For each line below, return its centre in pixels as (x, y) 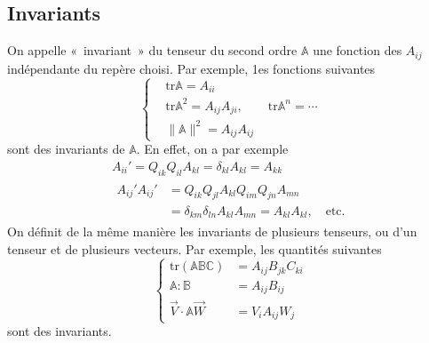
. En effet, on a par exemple (212, 149)
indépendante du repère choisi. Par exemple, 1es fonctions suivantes (191, 68)
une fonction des (357, 50)
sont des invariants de (66, 149)
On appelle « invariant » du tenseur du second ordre (152, 50)
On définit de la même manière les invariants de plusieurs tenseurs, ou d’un (212, 231)
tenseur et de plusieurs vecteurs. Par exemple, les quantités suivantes (195, 248)
